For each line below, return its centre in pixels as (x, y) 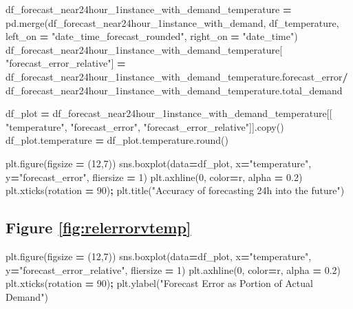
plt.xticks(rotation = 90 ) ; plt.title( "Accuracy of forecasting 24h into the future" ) (175, 190)
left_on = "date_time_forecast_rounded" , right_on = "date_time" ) (152, 36)
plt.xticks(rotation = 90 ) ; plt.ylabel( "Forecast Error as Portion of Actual (159, 283)
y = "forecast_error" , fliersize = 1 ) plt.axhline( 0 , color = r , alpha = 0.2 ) (154, 177)
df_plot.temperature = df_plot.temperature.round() (117, 140)
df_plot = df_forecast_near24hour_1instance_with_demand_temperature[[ (169, 113)
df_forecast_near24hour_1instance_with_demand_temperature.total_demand (174, 90)
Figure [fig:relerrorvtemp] (98, 227)
